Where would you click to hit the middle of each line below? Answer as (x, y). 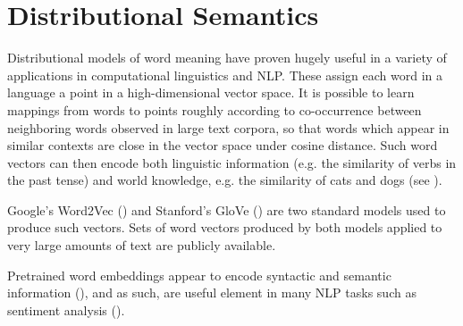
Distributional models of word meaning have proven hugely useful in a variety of (227, 58)
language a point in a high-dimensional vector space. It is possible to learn (211, 92)
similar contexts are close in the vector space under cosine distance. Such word (223, 145)
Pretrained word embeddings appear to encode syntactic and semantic (199, 275)
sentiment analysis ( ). (66, 309)
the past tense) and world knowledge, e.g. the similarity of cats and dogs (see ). (225, 180)
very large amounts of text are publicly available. (142, 245)
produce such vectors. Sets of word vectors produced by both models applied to (225, 227)
